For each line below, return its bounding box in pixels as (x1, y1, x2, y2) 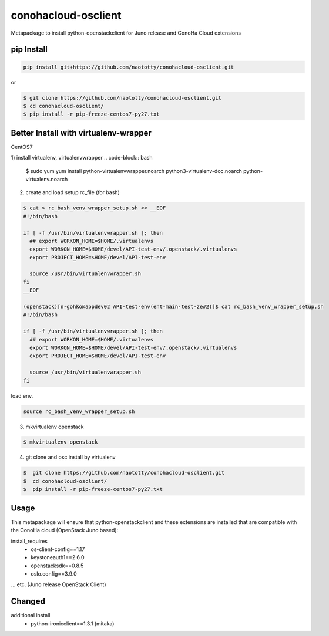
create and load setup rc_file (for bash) (25, 189, 120, 196)
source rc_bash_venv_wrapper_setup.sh (23, 408, 135, 415)
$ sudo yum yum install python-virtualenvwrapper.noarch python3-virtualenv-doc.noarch (25, 167, 242, 174)
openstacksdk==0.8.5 (31, 562, 84, 569)
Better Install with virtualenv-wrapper (11, 128, 152, 138)
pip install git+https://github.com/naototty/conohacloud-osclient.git (23, 63, 234, 70)
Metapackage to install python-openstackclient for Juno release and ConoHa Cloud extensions (11, 29, 241, 36)
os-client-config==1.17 (31, 546, 85, 553)
